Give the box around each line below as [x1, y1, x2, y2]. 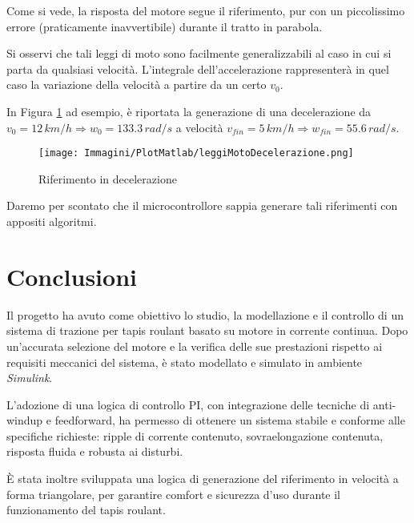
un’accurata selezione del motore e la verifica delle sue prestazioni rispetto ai [6, 337, 383, 354]
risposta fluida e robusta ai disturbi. [6, 443, 183, 460]
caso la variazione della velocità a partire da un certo [6, 76, 267, 93]
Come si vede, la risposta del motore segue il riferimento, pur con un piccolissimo [6, 2, 405, 18]
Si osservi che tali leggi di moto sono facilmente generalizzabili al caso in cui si [6, 45, 392, 62]
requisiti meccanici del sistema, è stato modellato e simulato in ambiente [6, 353, 363, 370]
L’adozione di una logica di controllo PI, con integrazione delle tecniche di [6, 396, 370, 412]
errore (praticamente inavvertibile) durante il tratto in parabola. [6, 18, 323, 34]
